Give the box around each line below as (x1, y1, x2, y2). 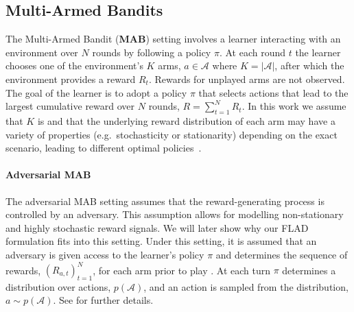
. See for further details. (53, 293, 154, 307)
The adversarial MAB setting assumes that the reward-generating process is (5, 193, 324, 208)
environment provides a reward (5, 71, 136, 86)
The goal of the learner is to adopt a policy (5, 85, 187, 99)
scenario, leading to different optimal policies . (5, 141, 202, 155)
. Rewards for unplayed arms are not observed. (148, 71, 345, 86)
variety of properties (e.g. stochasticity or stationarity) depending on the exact (5, 127, 338, 141)
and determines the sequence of (215, 247, 348, 261)
